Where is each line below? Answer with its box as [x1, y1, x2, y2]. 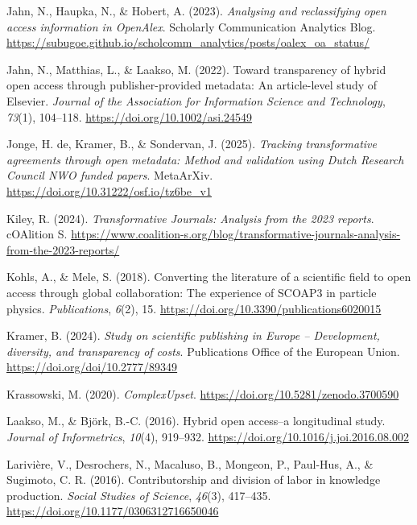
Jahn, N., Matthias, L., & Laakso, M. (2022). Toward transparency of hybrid [6, 60, 386, 77]
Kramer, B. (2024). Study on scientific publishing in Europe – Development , [6, 327, 380, 344]
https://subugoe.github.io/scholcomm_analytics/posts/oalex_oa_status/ [6, 34, 370, 51]
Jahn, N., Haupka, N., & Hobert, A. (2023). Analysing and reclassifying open [6, 2, 386, 19]
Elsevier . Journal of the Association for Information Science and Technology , [6, 92, 386, 109]
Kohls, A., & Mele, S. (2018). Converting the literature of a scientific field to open [6, 268, 411, 285]
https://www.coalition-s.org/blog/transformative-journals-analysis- [71, 225, 401, 242]
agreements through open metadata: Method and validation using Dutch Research [6, 151, 404, 167]
